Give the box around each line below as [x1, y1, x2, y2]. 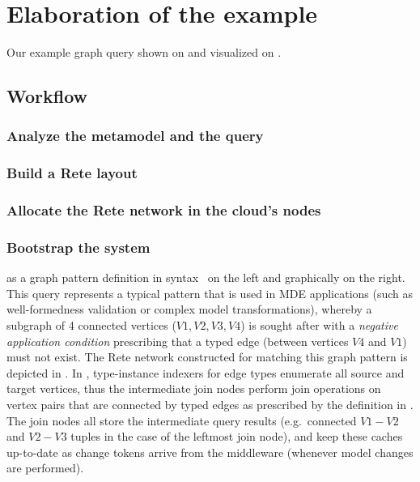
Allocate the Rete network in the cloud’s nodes [6, 200, 321, 220]
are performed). [6, 459, 84, 476]
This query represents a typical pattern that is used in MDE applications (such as [6, 284, 414, 301]
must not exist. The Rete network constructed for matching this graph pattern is [6, 348, 408, 365]
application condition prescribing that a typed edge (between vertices [6, 332, 349, 349]
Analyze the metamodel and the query [6, 126, 264, 146]
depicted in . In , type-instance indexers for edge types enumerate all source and [6, 364, 405, 381]
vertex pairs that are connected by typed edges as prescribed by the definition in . [6, 396, 414, 412]
